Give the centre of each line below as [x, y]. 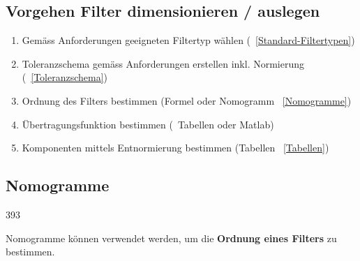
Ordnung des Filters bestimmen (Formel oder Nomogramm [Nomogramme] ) [187, 100]
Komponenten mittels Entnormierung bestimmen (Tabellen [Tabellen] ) [175, 148]
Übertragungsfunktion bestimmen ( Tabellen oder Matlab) [148, 124]
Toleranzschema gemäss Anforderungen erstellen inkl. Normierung [163, 63]
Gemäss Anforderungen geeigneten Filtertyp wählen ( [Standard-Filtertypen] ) [188, 40]
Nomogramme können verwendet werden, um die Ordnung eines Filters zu [171, 238]
